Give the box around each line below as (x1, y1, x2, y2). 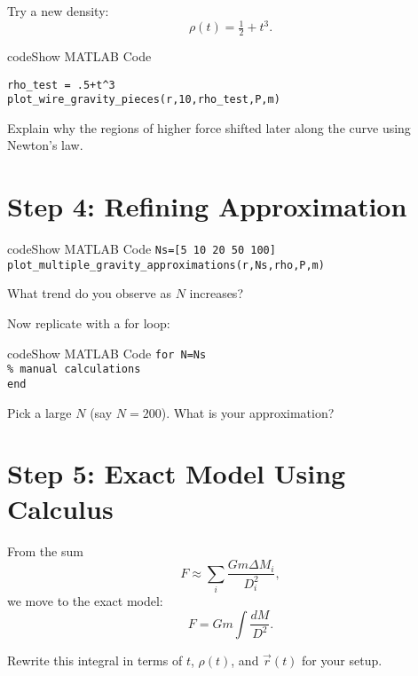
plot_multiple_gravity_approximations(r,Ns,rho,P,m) (7, 258, 325, 271)
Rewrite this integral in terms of (7, 650, 183, 669)
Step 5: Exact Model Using (7, 455, 346, 491)
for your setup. (302, 650, 383, 669)
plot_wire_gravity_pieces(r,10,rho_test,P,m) (7, 93, 280, 106)
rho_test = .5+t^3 (7, 78, 115, 91)
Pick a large (7, 403, 72, 421)
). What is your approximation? (161, 403, 335, 421)
